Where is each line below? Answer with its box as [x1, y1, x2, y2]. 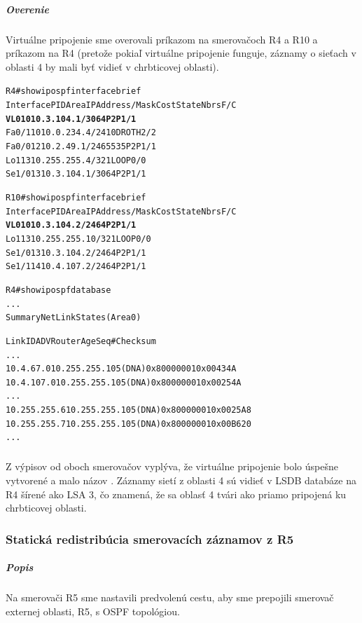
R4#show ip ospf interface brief [6, 86, 141, 97]
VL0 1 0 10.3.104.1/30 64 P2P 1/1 [6, 114, 137, 124]
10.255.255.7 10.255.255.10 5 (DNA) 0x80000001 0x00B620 [6, 418, 251, 429]
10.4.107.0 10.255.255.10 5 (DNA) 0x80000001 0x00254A [6, 377, 242, 388]
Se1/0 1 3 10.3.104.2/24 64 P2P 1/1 [6, 247, 146, 258]
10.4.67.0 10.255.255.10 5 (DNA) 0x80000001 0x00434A [6, 364, 237, 374]
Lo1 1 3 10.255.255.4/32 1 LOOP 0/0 [6, 155, 146, 165]
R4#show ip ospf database [6, 285, 111, 295]
